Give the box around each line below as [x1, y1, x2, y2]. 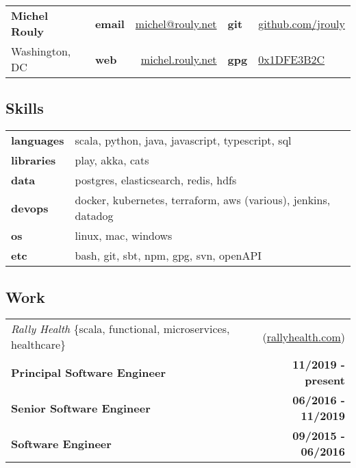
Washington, [11, 43, 71, 59]
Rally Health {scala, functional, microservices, [11, 321, 230, 337]
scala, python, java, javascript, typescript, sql [75, 132, 292, 149]
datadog [75, 208, 114, 224]
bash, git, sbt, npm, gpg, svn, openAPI [75, 247, 262, 264]
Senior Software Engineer [11, 399, 151, 416]
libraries [11, 152, 56, 169]
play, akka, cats [75, 152, 149, 169]
